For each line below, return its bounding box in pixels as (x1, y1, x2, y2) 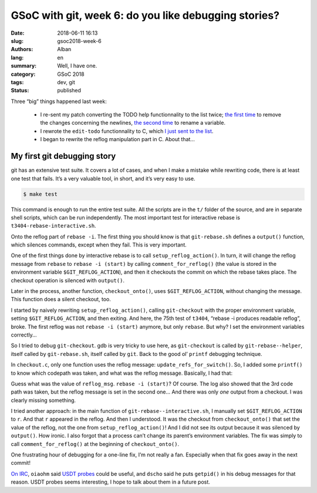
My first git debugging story (11, 151, 116, 161)
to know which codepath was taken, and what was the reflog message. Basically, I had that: (11, 369, 233, 377)
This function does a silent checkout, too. (11, 296, 112, 303)
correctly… (11, 331, 38, 338)
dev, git (57, 78, 76, 85)
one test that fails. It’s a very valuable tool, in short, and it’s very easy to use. (11, 175, 195, 182)
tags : (11, 78, 24, 85)
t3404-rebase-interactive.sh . (11, 222, 96, 229)
